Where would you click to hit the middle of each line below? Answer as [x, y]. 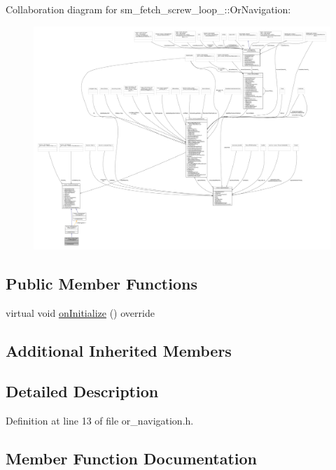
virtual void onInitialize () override [80, 312]
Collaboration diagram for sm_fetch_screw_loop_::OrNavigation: [148, 9]
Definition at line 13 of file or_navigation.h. [100, 421]
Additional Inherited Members [119, 350]
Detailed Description [82, 391]
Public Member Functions [101, 283]
